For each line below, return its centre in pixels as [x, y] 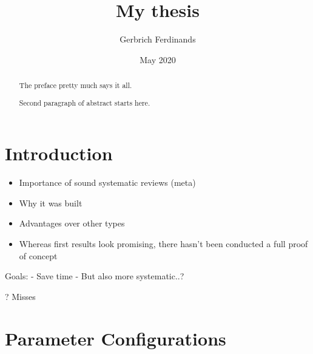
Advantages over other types [72, 223]
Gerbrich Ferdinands [158, 39]
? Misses [20, 296]
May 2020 [158, 59]
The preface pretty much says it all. [76, 85]
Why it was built [51, 203]
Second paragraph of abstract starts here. [85, 102]
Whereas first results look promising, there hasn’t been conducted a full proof [163, 244]
